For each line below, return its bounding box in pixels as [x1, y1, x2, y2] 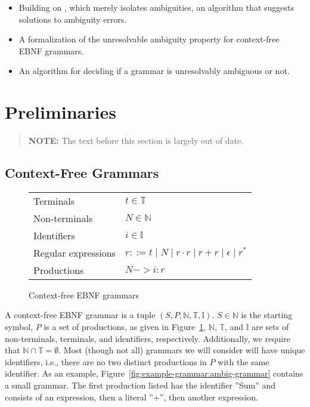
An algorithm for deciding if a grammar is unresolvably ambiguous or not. [18, 64, 290, 77]
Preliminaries [5, 100, 116, 124]
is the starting [241, 309, 293, 321]
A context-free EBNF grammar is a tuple [5, 309, 156, 321]
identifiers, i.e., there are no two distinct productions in [5, 355, 207, 368]
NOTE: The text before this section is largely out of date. [28, 134, 244, 147]
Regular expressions [33, 245, 116, 260]
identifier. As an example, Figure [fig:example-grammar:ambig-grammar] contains [5, 367, 303, 380]
